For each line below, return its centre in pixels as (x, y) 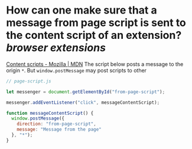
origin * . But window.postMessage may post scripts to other (76, 70)
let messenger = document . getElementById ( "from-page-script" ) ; (86, 92)
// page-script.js (29, 81)
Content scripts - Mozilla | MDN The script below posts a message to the (95, 64)
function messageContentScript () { (50, 113)
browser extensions (56, 48)
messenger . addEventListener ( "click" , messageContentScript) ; (83, 102)
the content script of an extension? (94, 35)
